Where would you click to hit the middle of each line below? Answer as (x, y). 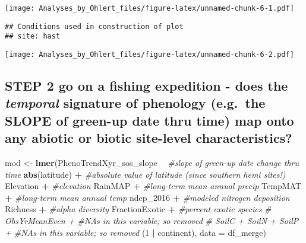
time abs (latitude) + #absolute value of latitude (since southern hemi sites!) (145, 174)
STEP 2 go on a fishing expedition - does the (146, 86)
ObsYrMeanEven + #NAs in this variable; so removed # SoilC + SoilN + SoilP (152, 220)
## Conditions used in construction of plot (94, 26)
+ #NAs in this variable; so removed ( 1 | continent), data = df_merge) (136, 232)
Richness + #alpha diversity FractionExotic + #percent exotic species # (138, 209)
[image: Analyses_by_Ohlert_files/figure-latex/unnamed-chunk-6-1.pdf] (149, 8)
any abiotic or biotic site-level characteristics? (149, 138)
